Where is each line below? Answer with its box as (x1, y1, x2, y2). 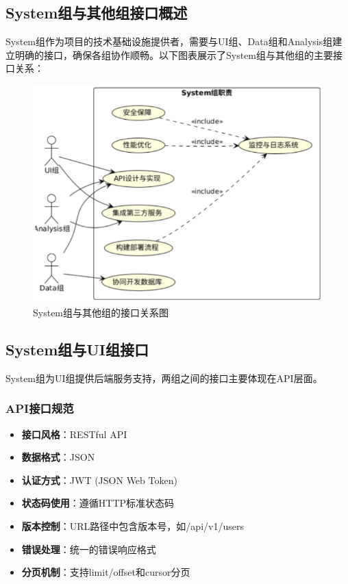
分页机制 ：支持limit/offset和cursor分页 (21, 565, 190, 579)
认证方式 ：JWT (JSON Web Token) (21, 472, 177, 487)
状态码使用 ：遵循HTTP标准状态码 (21, 496, 175, 510)
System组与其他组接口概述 (5, 2, 188, 23)
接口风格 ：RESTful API (21, 427, 127, 441)
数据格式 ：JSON (21, 450, 95, 464)
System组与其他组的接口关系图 (33, 305, 169, 320)
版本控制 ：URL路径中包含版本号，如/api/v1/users (21, 519, 244, 533)
